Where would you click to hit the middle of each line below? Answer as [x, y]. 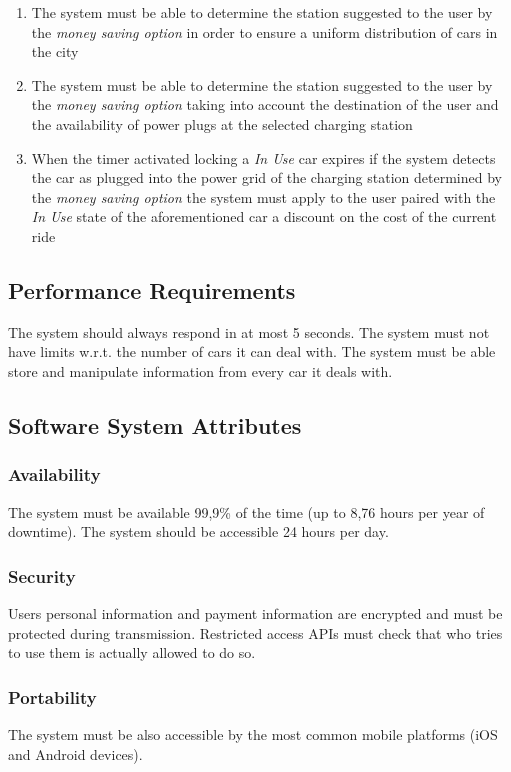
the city [55, 51]
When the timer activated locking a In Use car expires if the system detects [263, 157]
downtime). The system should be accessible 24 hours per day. [198, 531]
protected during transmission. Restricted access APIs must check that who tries [255, 632]
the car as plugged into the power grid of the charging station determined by [266, 177]
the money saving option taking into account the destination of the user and [265, 104]
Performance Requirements [152, 289]
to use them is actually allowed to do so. [132, 652]
